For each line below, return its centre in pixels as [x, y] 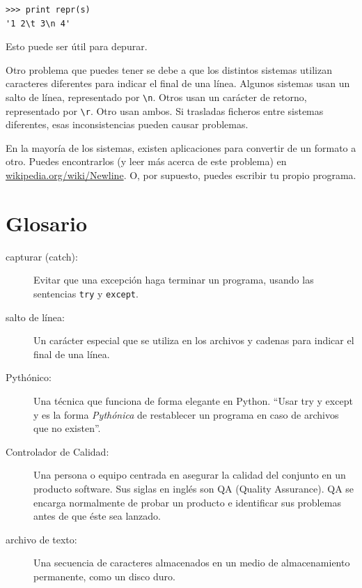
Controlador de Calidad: [57, 451]
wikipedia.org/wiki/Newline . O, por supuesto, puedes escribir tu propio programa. [181, 175]
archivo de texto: [41, 539]
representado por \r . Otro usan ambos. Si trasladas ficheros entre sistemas [165, 110]
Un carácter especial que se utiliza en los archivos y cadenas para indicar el [194, 340]
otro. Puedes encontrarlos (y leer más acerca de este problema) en [146, 161]
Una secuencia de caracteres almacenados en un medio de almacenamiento [192, 563]
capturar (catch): [42, 256]
